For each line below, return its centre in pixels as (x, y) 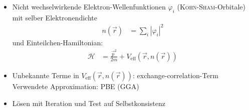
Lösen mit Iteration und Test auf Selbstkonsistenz (89, 103)
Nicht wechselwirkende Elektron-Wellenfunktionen (89, 6)
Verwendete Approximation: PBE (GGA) (76, 86)
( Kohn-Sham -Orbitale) (211, 6)
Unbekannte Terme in (46, 75)
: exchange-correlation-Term (175, 75)
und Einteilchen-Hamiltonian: (58, 42)
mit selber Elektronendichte (55, 17)
